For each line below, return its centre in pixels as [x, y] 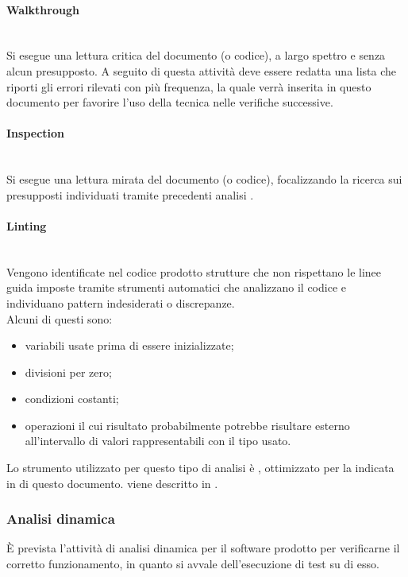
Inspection [36, 133]
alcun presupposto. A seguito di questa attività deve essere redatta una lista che [202, 70]
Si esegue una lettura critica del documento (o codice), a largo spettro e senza [196, 55]
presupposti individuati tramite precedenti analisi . [130, 194]
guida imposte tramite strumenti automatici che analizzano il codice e [176, 287]
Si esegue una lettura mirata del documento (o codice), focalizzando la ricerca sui [204, 179]
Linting [27, 225]
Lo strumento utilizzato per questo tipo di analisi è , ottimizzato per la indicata [200, 468]
